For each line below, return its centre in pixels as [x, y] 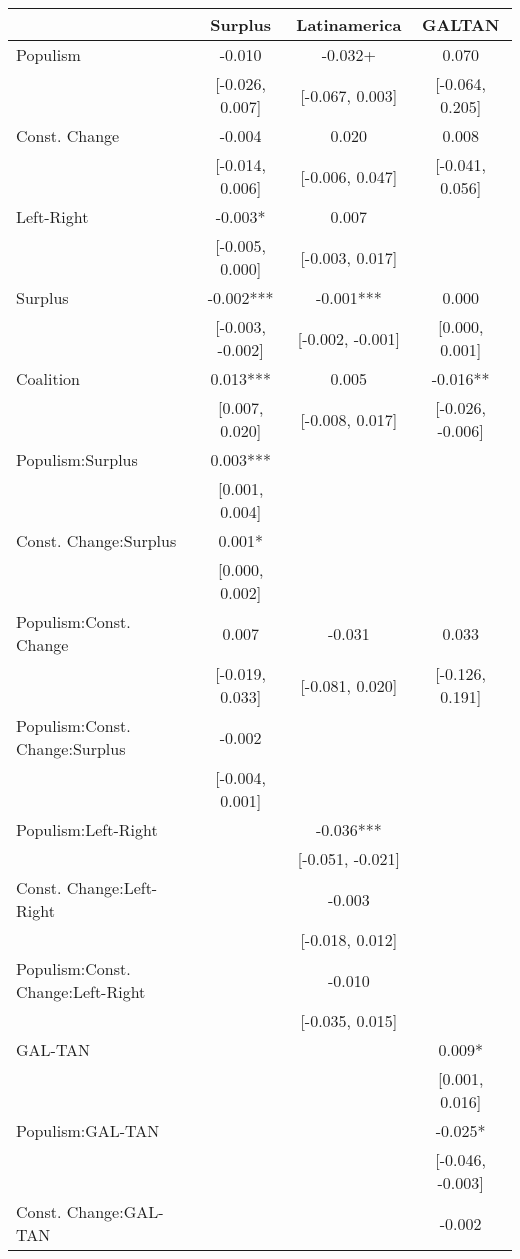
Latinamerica [349, 24]
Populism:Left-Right [87, 829]
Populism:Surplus [77, 459]
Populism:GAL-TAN [88, 1130]
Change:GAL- [115, 1211]
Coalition [48, 378]
